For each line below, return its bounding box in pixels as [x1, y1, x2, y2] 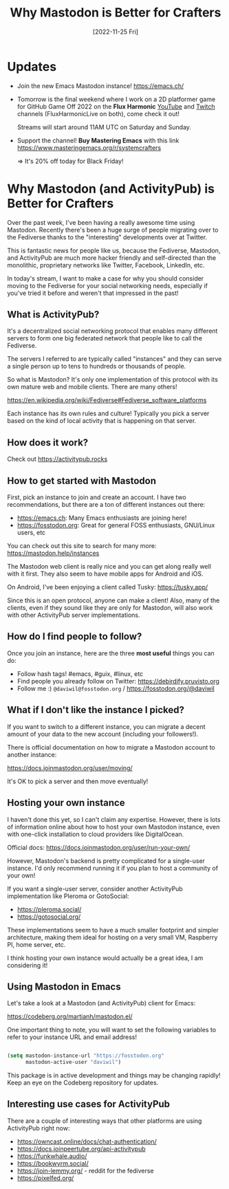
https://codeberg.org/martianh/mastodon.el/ [7, 1012, 133, 1021]
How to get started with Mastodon [7, 474, 157, 486]
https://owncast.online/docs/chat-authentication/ [17, 1137, 157, 1146]
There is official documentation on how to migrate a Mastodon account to [7, 743, 215, 751]
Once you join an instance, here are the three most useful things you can [7, 648, 215, 657]
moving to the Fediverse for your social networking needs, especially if [7, 281, 208, 290]
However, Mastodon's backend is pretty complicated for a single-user [7, 856, 205, 864]
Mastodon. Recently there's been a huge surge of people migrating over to [7, 226, 219, 234]
